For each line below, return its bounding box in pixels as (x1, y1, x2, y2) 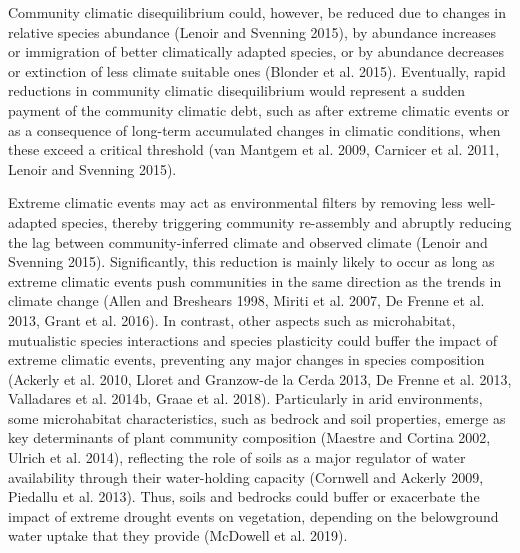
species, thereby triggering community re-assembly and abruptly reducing (61, 211, 512, 232)
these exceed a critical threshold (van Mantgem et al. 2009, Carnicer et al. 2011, (8, 139, 500, 160)
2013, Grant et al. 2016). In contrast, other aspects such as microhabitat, (8, 309, 456, 330)
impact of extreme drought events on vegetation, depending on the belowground (8, 505, 499, 526)
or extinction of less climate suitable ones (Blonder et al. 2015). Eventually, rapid (8, 60, 506, 81)
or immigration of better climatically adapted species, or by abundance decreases (8, 41, 504, 62)
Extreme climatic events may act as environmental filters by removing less (8, 192, 463, 213)
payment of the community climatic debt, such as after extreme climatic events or (8, 99, 510, 120)
